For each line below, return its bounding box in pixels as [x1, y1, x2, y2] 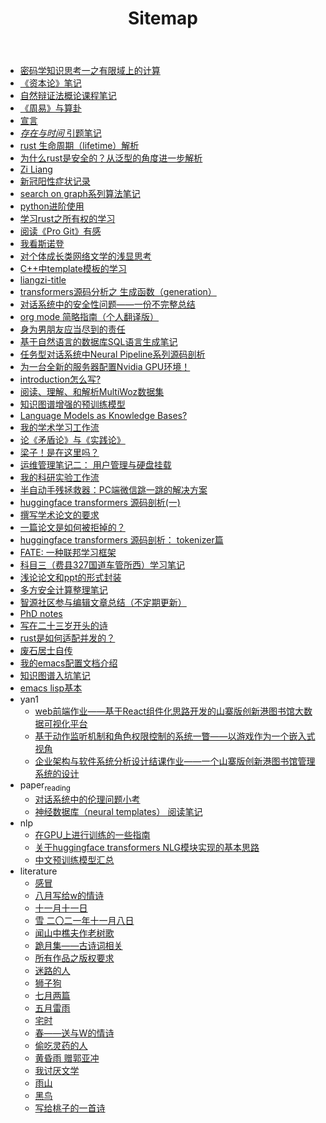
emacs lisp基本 [19, 682, 83, 694]
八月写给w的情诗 [34, 889, 105, 901]
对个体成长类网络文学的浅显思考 [19, 250, 152, 262]
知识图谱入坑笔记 [19, 670, 91, 682]
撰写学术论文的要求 [19, 509, 100, 521]
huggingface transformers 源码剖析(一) [19, 497, 181, 509]
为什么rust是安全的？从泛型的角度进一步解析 [19, 152, 203, 164]
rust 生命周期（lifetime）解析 [19, 140, 140, 152]
